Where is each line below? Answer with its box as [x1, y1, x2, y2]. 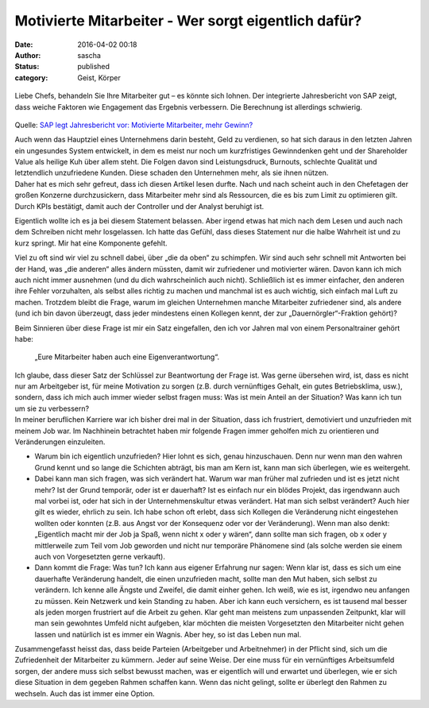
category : [14, 72, 48, 83]
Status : [14, 62, 40, 72]
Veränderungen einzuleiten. [14, 437, 106, 447]
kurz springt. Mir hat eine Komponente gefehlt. [14, 238, 168, 248]
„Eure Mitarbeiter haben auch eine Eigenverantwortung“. [34, 352, 220, 362]
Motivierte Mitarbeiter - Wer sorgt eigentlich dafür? [14, 12, 362, 29]
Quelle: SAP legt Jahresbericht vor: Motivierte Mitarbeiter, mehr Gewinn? [14, 120, 253, 130]
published [77, 62, 110, 72]
